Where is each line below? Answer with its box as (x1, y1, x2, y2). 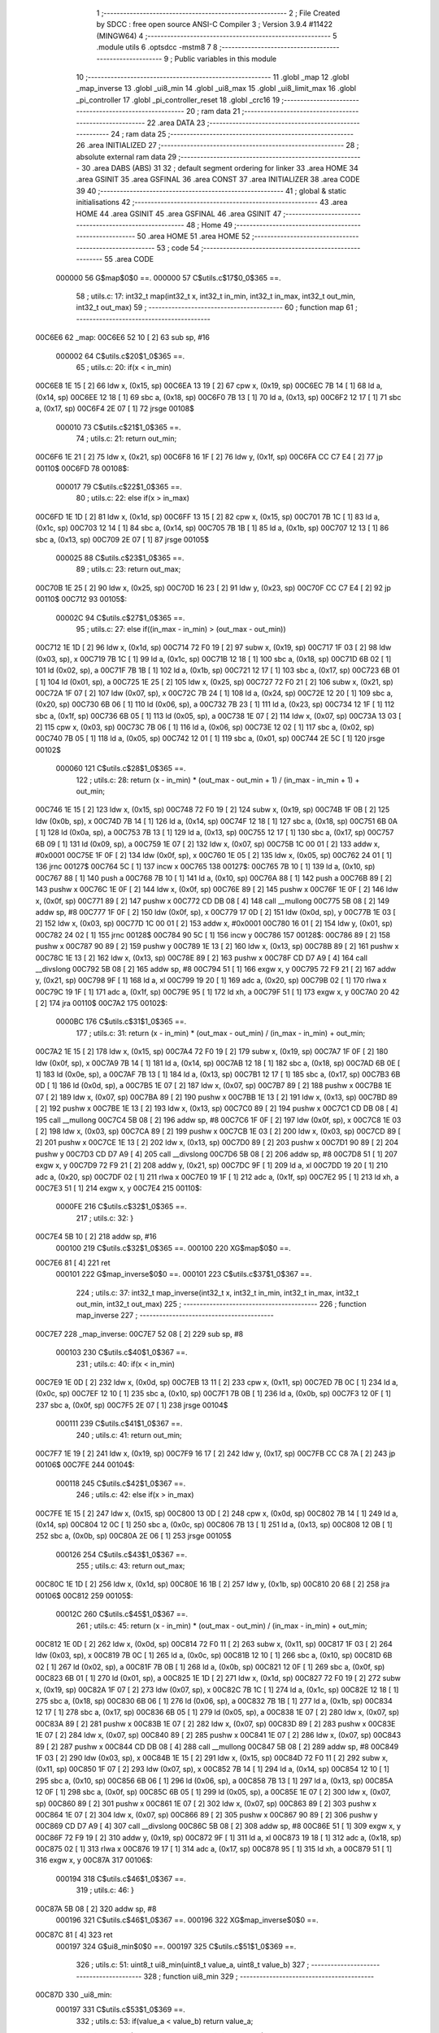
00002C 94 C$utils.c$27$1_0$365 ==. (55, 612, 185, 622)
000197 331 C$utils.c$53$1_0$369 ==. (55, 2005, 186, 2014)
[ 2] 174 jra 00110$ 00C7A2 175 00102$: (35, 999, 168, 1008)
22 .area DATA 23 (146, 118, 206, 128)
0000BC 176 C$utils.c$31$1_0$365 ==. (55, 1016, 187, 1026)
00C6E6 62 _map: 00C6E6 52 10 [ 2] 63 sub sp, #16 (35, 333, 211, 342)
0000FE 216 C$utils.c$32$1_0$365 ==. (55, 1202, 187, 1212)
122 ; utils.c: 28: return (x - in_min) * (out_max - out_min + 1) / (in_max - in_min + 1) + (76, 775, 360, 785)
